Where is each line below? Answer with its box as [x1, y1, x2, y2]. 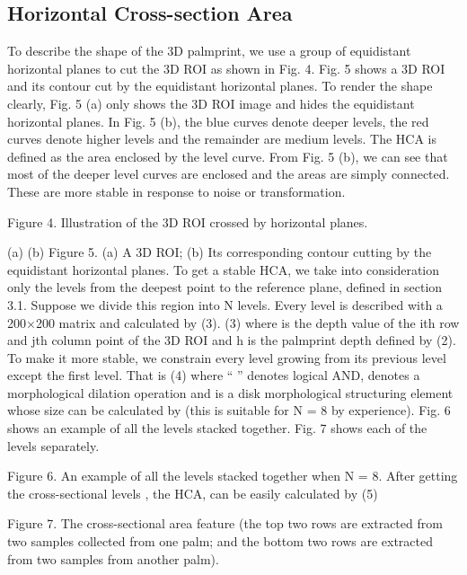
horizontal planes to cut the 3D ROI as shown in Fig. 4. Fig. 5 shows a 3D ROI [7, 58, 445, 77]
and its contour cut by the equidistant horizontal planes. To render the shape [7, 76, 433, 95]
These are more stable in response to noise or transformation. [7, 181, 346, 200]
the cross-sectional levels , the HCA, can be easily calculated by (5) [7, 483, 378, 502]
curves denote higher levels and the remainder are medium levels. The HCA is [7, 129, 437, 148]
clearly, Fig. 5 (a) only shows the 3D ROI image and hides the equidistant [7, 93, 415, 112]
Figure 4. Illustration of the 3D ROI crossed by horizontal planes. [7, 212, 368, 231]
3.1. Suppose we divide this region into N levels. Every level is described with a [7, 295, 443, 314]
